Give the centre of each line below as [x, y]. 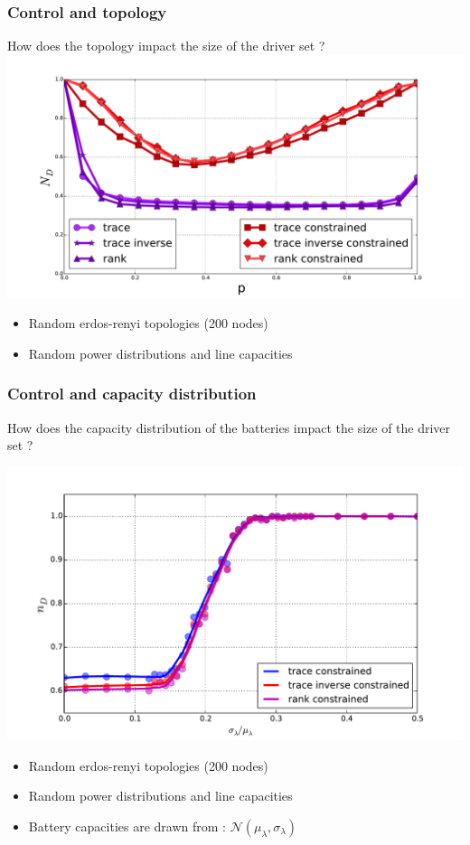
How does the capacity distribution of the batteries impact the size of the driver [229, 427]
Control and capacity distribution [132, 394]
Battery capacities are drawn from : [127, 826]
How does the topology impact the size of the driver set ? [166, 46]
